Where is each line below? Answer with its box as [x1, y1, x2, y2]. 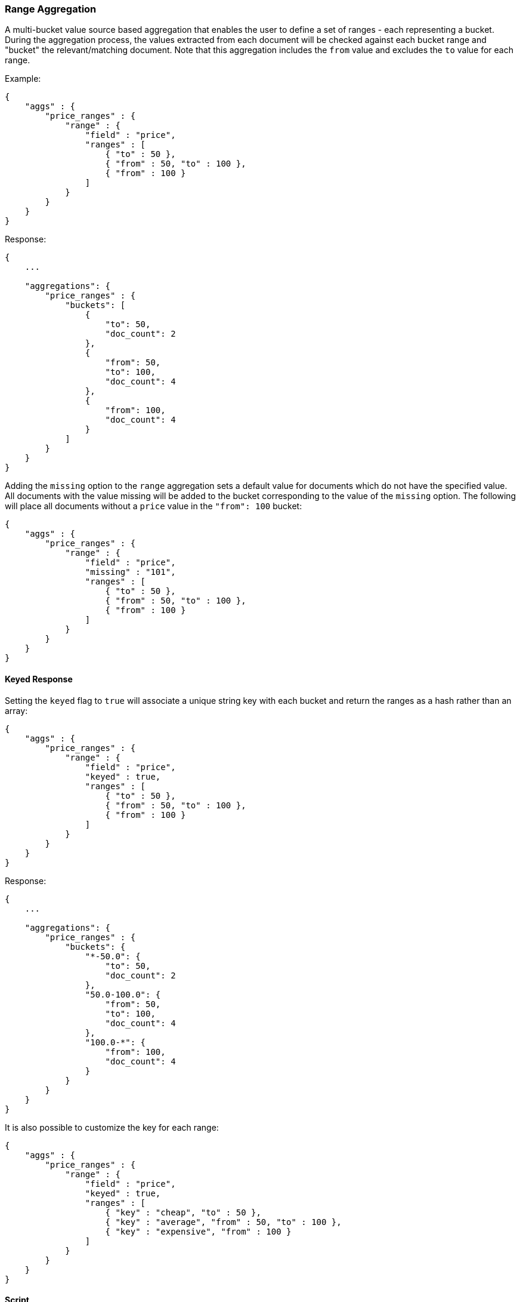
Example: [5, 73, 41, 84]
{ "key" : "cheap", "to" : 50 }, [105, 1207, 261, 1217]
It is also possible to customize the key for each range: [5, 1122, 219, 1132]
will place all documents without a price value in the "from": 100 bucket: [5, 501, 302, 512]
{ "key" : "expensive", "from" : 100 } [105, 1226, 292, 1236]
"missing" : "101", [85, 567, 176, 577]
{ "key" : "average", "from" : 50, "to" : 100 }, [105, 1217, 342, 1227]
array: [5, 705, 28, 716]
